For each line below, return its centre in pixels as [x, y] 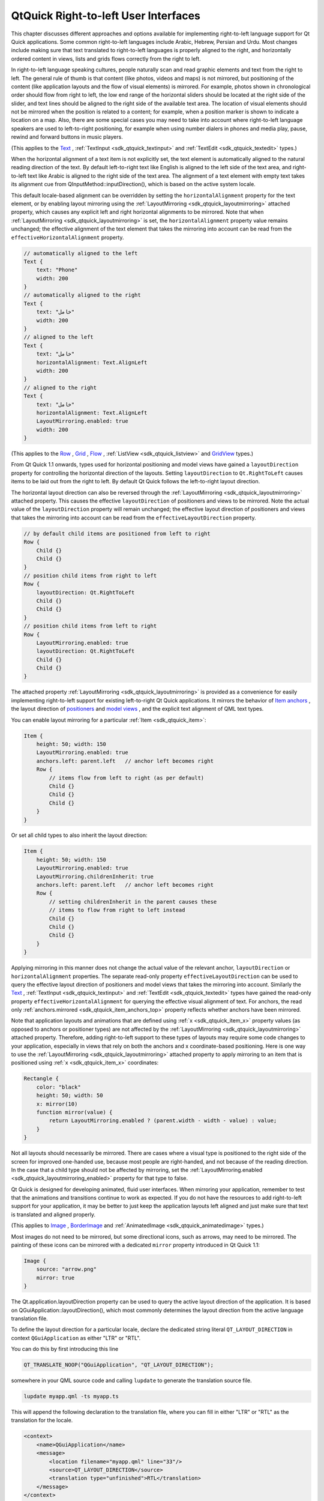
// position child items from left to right [90, 626]
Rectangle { [41, 1079]
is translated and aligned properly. [53, 1214]
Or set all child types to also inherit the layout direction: [79, 835]
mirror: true [55, 1278]
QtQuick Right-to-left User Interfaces [106, 16]
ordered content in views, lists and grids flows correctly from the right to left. [106, 59]
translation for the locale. [42, 1421]
